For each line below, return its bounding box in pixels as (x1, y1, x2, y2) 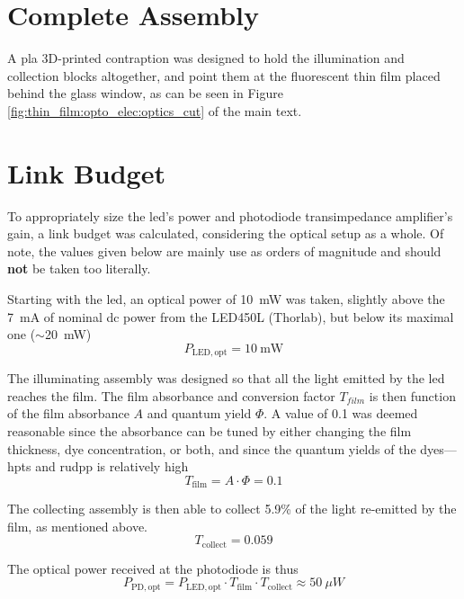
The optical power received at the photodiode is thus (7, 559, 299, 577)
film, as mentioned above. (7, 516, 148, 535)
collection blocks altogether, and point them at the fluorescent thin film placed (7, 66, 441, 85)
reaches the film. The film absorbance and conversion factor (7, 386, 335, 405)
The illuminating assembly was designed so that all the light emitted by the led (7, 369, 445, 388)
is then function (369, 386, 456, 405)
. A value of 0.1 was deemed (263, 404, 418, 423)
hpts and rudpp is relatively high (7, 457, 189, 476)
